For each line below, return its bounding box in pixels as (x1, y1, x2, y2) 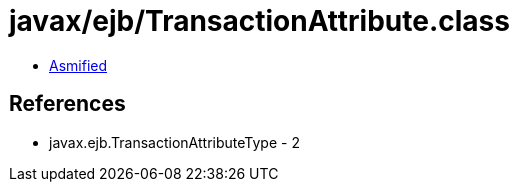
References (9, 91, 126, 117)
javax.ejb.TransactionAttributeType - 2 (49, 133, 300, 151)
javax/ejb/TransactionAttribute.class (9, 4, 510, 38)
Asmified (49, 56, 108, 74)
